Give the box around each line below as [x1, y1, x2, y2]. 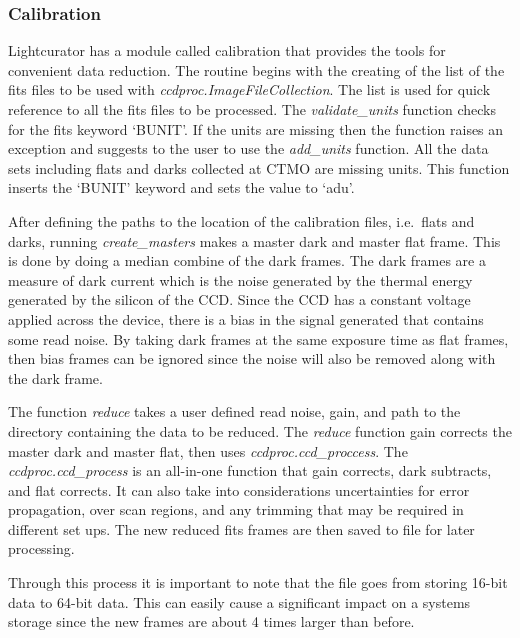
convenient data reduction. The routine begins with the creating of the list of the [8, 59, 505, 80]
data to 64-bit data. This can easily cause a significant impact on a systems [8, 591, 471, 612]
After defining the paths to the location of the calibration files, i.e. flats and [8, 210, 475, 231]
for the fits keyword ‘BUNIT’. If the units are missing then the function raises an [8, 118, 504, 139]
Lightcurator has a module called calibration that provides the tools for [8, 40, 446, 61]
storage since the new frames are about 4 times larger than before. [8, 611, 415, 632]
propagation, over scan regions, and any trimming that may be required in [8, 499, 464, 520]
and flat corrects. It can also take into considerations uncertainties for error [8, 479, 470, 500]
